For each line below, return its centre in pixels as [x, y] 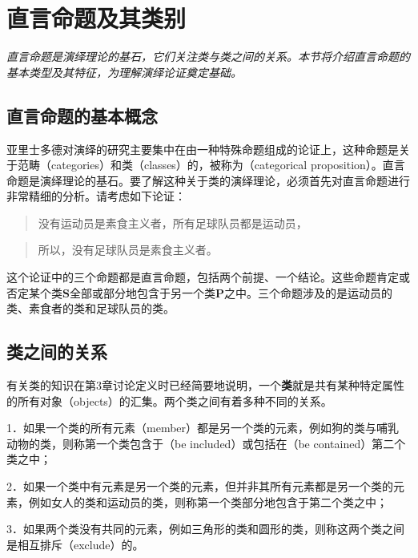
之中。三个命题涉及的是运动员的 [308, 292]
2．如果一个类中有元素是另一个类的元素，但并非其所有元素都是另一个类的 [200, 486]
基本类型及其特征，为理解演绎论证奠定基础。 [124, 72]
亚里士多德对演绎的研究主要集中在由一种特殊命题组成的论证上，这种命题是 [203, 149]
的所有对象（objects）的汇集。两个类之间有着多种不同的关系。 [169, 400]
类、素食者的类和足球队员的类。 [90, 308]
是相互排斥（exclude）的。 [75, 544]
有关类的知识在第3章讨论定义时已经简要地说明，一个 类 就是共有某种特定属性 [205, 385]
